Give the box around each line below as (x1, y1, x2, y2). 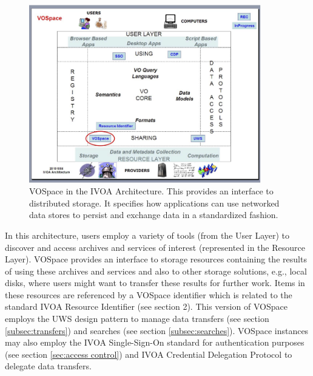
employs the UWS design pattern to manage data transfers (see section (5, 312, 269, 325)
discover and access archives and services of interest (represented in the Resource (5, 241, 305, 253)
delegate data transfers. (5, 360, 92, 372)
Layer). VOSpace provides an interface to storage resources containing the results (5, 253, 307, 265)
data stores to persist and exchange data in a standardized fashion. (29, 208, 278, 221)
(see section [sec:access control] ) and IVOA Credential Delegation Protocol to (5, 347, 292, 360)
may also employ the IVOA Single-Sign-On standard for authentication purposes (5, 336, 305, 349)
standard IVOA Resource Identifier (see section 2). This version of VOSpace (5, 300, 288, 313)
